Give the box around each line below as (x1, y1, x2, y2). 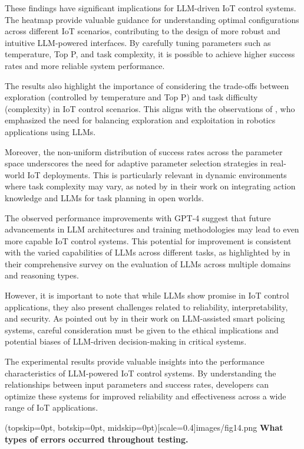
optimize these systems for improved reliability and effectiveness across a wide (5, 389, 286, 402)
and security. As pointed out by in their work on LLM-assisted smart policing (5, 312, 285, 325)
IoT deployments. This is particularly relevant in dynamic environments (27, 168, 287, 181)
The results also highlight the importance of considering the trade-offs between (5, 79, 289, 91)
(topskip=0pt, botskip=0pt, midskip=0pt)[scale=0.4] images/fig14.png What (5, 421, 283, 433)
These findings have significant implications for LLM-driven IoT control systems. (5, 2, 296, 14)
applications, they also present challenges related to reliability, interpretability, (5, 300, 288, 313)
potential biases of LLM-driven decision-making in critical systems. (5, 335, 247, 348)
